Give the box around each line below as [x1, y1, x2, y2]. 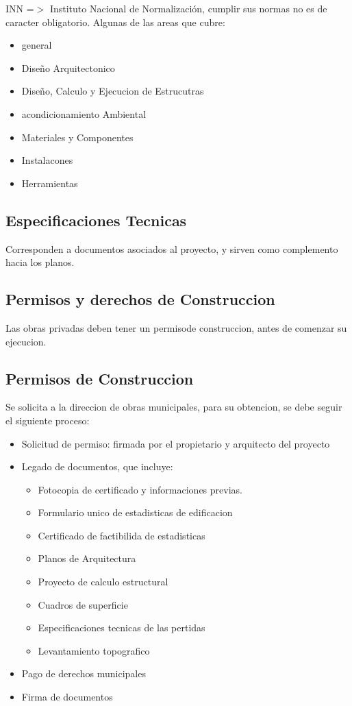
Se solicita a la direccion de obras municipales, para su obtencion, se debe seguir [5, 400, 342, 414]
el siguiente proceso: [5, 413, 90, 427]
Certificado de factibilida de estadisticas [38, 528, 205, 542]
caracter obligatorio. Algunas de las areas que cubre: [5, 14, 225, 29]
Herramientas [21, 175, 78, 190]
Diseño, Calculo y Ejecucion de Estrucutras [21, 84, 204, 98]
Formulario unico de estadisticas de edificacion [38, 505, 233, 520]
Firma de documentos [21, 690, 113, 704]
